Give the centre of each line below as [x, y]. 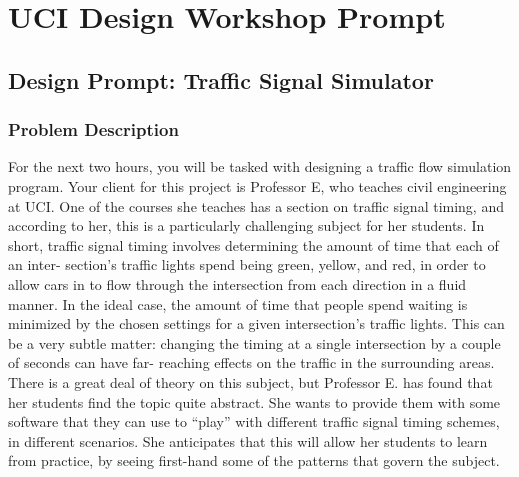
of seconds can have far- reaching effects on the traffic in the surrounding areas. [251, 362]
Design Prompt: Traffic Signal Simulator [221, 79]
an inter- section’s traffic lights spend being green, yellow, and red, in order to [247, 264]
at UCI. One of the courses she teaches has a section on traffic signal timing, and [256, 205]
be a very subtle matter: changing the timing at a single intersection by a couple [254, 342]
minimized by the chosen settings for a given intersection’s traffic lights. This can [256, 323]
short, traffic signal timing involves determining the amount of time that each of [253, 244]
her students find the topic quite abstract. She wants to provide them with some [254, 401]
